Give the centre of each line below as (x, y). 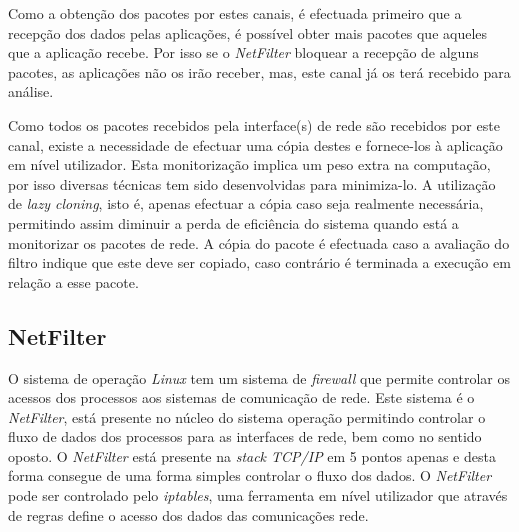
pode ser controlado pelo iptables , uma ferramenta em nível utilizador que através (258, 495)
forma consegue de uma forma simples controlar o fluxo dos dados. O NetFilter (250, 475)
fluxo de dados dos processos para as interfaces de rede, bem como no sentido (245, 436)
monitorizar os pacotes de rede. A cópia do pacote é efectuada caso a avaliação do (259, 242)
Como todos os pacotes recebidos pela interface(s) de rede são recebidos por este (254, 124)
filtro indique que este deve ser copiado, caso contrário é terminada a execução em (259, 262)
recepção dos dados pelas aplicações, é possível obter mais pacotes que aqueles (248, 32)
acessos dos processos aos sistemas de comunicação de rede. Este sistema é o (241, 397)
